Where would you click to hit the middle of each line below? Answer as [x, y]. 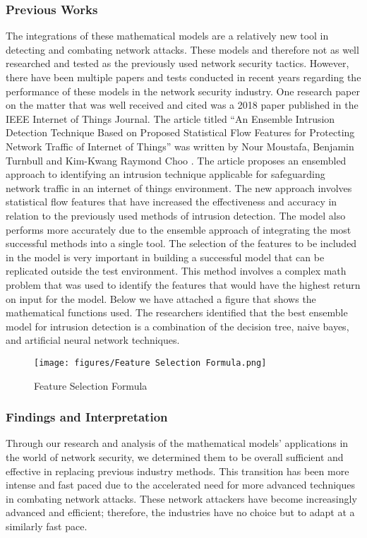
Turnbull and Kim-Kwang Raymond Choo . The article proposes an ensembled [176, 160]
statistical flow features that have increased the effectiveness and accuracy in [172, 202]
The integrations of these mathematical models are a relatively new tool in [167, 36]
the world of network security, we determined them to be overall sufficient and [175, 456]
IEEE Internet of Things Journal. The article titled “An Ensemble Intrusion [170, 118]
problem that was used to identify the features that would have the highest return [183, 284]
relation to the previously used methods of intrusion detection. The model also [176, 215]
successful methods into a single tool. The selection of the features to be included [181, 243]
